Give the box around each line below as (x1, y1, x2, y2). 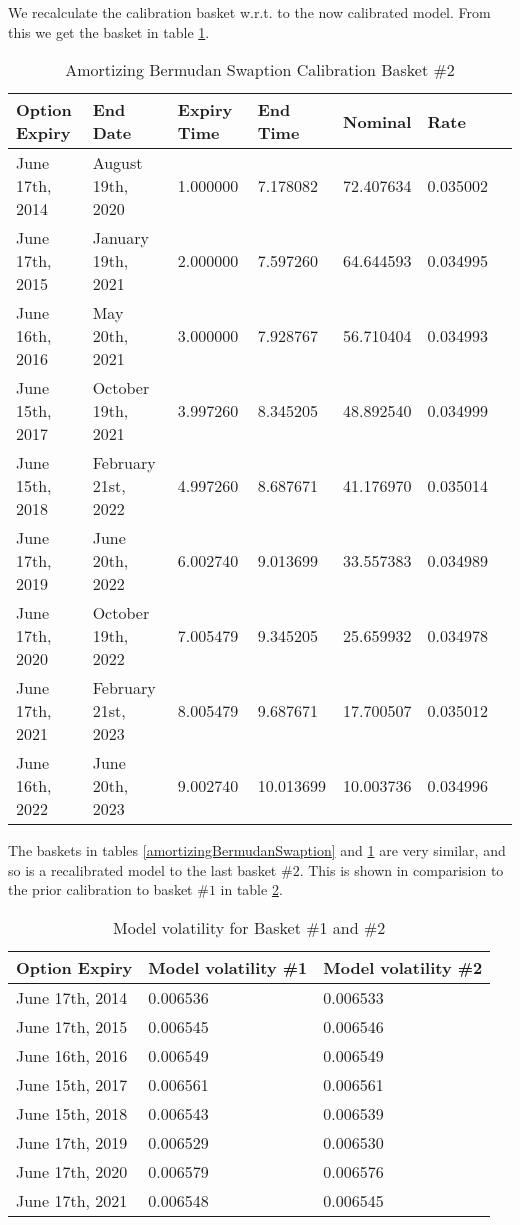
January (92, 226, 149, 250)
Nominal (343, 109, 412, 133)
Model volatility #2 (323, 955, 483, 979)
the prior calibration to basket (8, 879, 193, 900)
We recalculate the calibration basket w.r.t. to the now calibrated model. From (8, 2, 491, 22)
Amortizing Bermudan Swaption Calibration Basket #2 (65, 58, 455, 82)
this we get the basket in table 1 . (8, 21, 210, 42)
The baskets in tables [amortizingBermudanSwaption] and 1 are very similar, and (8, 840, 506, 861)
